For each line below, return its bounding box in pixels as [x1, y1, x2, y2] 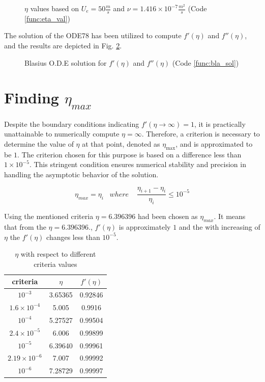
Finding [4, 87, 59, 108]
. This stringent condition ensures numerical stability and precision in [29, 159, 246, 170]
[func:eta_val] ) [24, 13, 70, 23]
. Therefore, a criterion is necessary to [141, 128, 260, 139]
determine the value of [4, 138, 74, 149]
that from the [4, 221, 46, 232]
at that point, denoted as [82, 138, 160, 149]
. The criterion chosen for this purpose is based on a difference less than [17, 149, 242, 159]
